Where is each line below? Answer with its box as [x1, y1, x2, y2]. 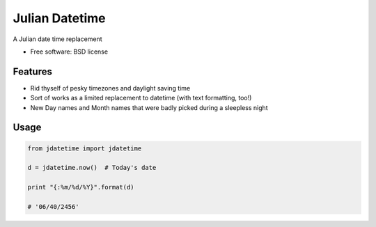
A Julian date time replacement [13, 35, 102, 43]
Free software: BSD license [30, 47, 108, 56]
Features [13, 65, 52, 77]
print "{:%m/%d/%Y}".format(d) [27, 183, 135, 191]
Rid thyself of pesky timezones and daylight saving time [30, 84, 191, 92]
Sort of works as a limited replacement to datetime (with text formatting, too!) [30, 94, 252, 102]
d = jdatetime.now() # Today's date [27, 164, 157, 172]
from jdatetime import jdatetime [27, 144, 142, 152]
